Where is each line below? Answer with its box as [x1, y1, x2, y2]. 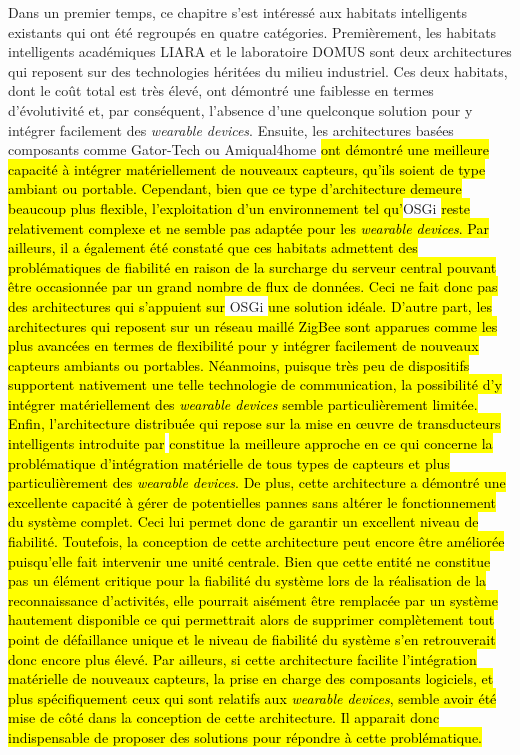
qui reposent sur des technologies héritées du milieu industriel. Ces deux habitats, [8, 60, 508, 81]
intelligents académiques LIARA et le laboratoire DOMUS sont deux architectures [8, 41, 512, 62]
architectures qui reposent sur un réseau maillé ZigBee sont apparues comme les [8, 315, 498, 336]
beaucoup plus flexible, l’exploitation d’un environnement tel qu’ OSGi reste [8, 197, 471, 218]
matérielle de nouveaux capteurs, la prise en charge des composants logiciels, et [8, 668, 494, 689]
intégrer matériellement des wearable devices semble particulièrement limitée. [8, 393, 478, 414]
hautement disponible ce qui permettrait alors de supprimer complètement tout [8, 609, 495, 630]
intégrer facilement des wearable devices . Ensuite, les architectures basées [8, 119, 454, 140]
